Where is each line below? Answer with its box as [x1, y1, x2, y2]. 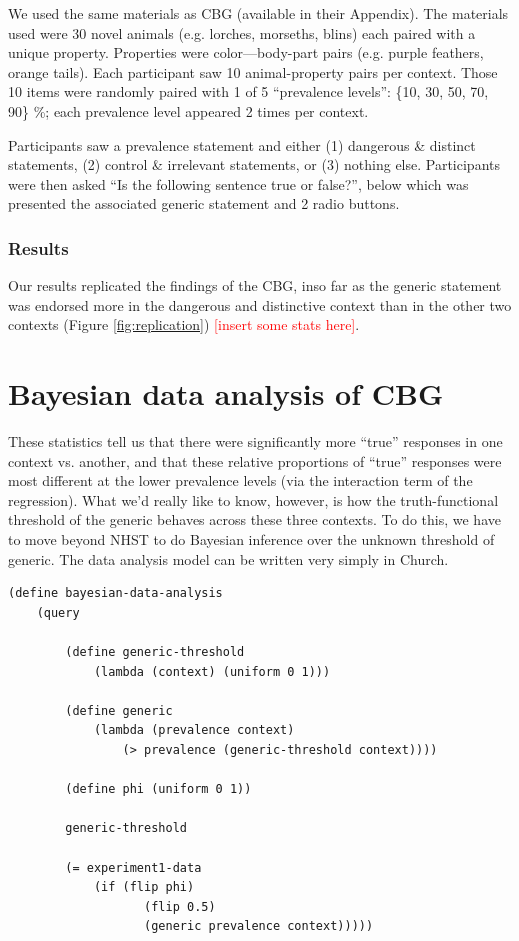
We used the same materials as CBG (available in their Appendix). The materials [8, 3, 509, 23]
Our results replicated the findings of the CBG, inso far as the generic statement [8, 275, 502, 296]
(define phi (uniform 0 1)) [65, 782, 252, 797]
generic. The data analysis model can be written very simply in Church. [8, 548, 449, 569]
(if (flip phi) [93, 880, 195, 895]
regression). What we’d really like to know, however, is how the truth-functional [8, 489, 499, 510]
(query [36, 605, 80, 620]
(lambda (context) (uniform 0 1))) [93, 664, 331, 679]
